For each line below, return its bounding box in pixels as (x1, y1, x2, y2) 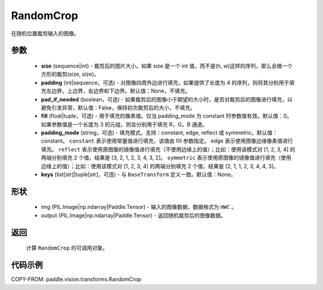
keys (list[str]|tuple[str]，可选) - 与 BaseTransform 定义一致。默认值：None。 (41, 171, 236, 178)
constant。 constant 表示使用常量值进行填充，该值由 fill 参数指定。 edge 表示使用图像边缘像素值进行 (41, 137, 293, 144)
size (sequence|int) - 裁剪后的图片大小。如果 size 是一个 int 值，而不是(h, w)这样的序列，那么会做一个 (41, 62, 293, 69)
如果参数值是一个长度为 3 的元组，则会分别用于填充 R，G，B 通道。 (41, 121, 208, 128)
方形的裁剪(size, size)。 (41, 70, 100, 78)
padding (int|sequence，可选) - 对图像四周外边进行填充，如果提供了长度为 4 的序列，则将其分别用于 (41, 79, 290, 86)
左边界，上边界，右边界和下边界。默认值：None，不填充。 (45, 87, 191, 95)
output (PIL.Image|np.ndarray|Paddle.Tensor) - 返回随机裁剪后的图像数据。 (41, 212, 227, 219)
